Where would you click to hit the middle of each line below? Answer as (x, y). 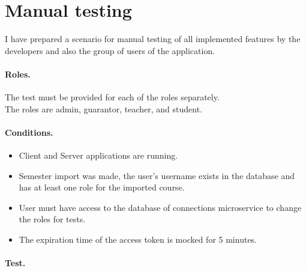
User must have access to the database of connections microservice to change (160, 207)
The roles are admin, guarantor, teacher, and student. (103, 108)
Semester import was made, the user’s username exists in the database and (157, 175)
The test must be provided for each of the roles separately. (112, 97)
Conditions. (29, 132)
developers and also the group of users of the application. (110, 50)
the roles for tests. (52, 219)
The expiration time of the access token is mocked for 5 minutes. (138, 239)
